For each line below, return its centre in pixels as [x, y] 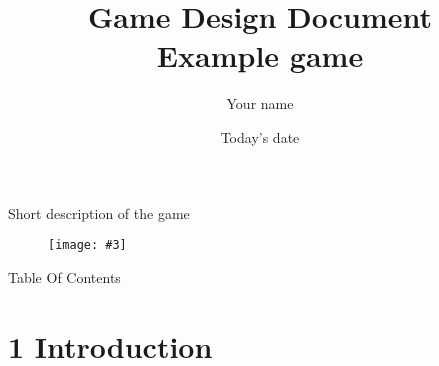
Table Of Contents [64, 276]
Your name [260, 103]
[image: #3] [87, 245]
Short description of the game [99, 212]
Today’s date [260, 136]
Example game [260, 55]
